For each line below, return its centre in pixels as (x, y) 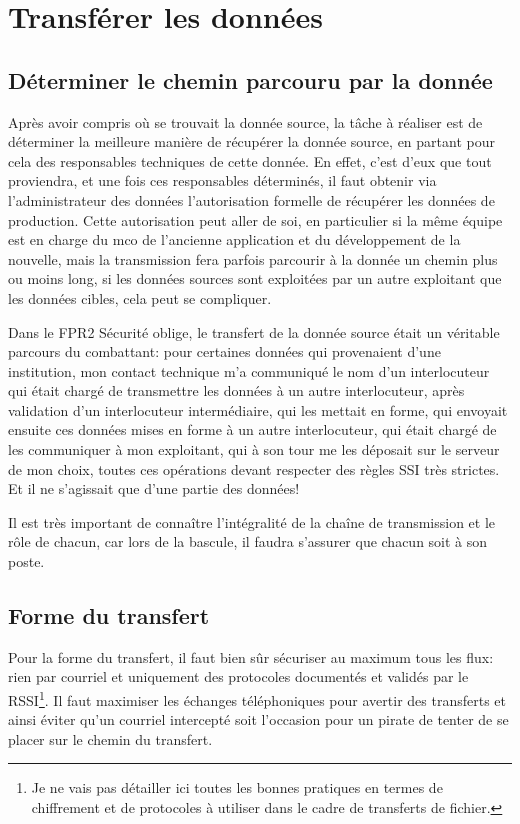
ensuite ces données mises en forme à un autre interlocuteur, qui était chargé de (252, 429)
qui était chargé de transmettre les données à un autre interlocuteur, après (236, 390)
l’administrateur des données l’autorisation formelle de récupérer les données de (251, 199)
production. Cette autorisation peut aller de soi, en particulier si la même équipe (255, 219)
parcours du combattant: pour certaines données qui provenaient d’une (224, 351)
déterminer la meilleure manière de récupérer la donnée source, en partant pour (251, 141)
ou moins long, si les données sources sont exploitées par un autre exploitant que (255, 278)
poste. (26, 561)
